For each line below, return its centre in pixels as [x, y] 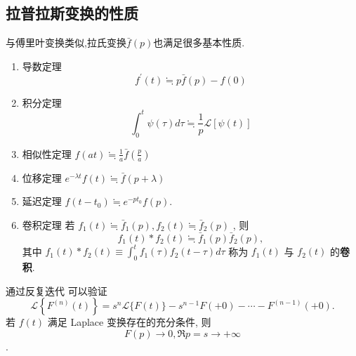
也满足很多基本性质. [199, 42]
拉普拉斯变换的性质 [72, 13]
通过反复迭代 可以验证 [57, 290]
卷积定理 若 [48, 224]
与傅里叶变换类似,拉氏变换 [66, 42]
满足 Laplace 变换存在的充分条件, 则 [129, 322]
